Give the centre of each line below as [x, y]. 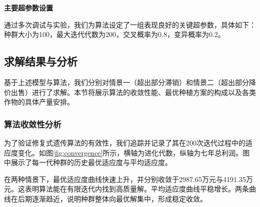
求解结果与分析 [41, 61]
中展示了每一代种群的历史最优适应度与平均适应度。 [88, 162]
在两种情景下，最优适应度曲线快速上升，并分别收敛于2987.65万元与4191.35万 [128, 179]
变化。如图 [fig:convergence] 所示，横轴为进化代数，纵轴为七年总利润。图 [134, 152]
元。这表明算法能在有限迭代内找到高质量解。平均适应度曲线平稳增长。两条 [126, 189]
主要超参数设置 [28, 7]
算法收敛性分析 [33, 124]
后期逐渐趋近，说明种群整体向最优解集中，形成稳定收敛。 [112, 198]
